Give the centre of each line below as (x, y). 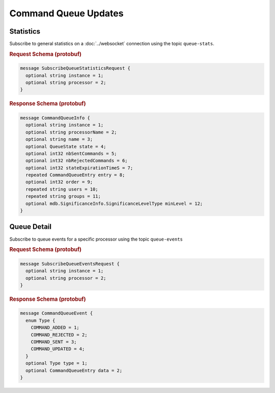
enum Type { (40, 320)
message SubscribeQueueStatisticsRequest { (75, 68)
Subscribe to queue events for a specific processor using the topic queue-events (96, 239)
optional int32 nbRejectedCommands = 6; (77, 161)
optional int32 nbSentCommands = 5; (71, 153)
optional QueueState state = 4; (66, 146)
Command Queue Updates (66, 13)
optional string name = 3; (59, 139)
